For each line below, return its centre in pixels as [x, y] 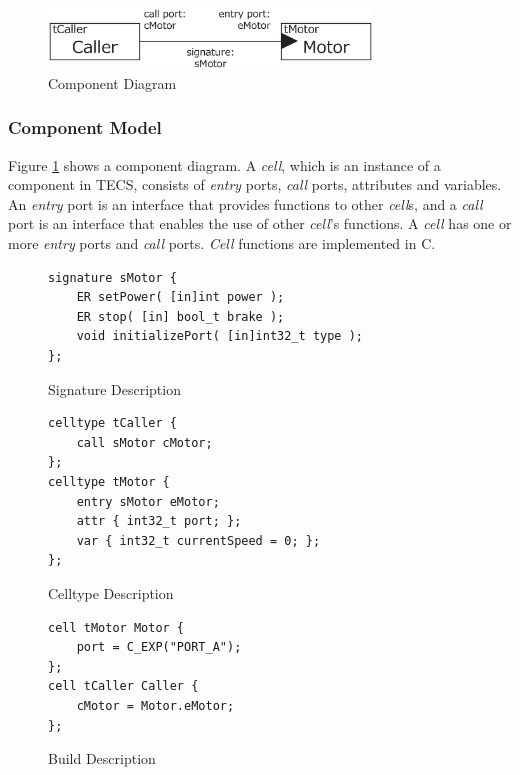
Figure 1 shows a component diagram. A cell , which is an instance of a [224, 164]
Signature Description [114, 388]
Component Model [85, 127]
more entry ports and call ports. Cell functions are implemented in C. [222, 243]
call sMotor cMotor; [144, 442]
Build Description [102, 758]
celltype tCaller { [112, 423]
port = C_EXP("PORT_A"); [159, 647]
